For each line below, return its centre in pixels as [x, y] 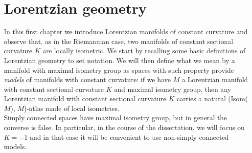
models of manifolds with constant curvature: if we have [87, 79]
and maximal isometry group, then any [173, 89]
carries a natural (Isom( [212, 98]
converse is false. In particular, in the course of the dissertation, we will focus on [124, 127]
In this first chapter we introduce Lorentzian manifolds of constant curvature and [126, 32]
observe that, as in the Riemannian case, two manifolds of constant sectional [119, 41]
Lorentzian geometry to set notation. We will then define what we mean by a [120, 60]
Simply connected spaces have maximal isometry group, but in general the [115, 118]
